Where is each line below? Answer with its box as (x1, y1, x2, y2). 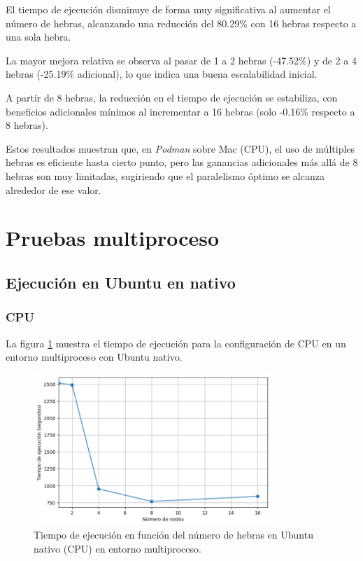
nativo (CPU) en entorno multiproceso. (34, 541, 201, 555)
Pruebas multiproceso (6, 223, 220, 252)
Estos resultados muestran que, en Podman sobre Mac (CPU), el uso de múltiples (6, 141, 355, 155)
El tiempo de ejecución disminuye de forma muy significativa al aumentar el (6, 2, 331, 16)
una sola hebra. (6, 29, 71, 44)
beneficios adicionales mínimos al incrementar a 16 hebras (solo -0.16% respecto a (6, 104, 355, 118)
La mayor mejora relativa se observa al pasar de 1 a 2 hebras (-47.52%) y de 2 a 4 (6, 53, 357, 67)
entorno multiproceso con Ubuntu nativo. (6, 349, 183, 364)
